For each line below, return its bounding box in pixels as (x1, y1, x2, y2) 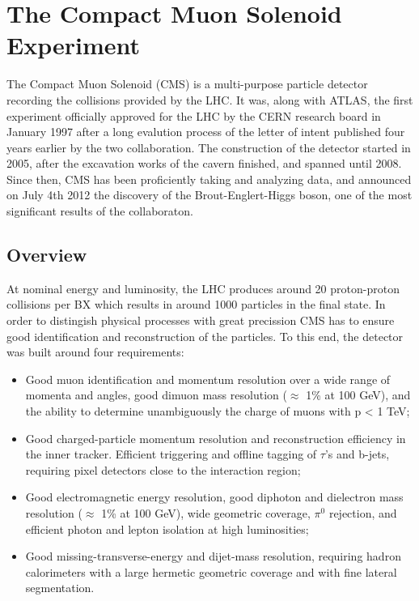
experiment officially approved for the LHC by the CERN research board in (6, 107, 381, 124)
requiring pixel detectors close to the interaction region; (25, 461, 301, 478)
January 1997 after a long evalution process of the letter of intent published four (6, 123, 405, 140)
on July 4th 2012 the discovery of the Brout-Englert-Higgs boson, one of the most (6, 186, 413, 203)
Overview (6, 242, 87, 267)
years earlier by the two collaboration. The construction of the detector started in (6, 139, 411, 156)
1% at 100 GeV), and (306, 386, 411, 403)
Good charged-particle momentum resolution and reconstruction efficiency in (25, 429, 406, 446)
